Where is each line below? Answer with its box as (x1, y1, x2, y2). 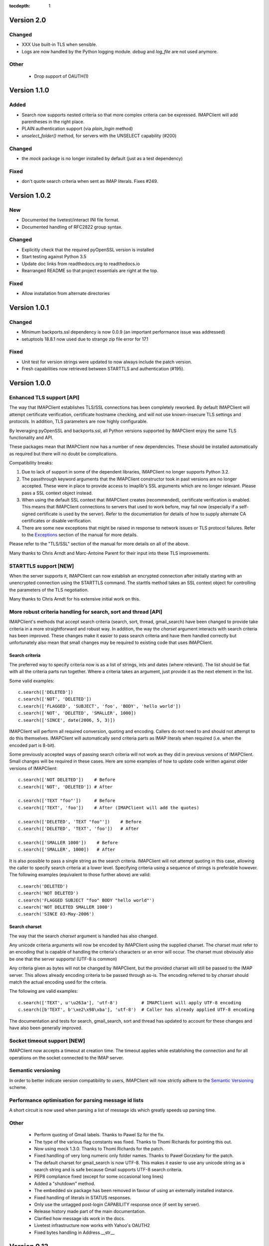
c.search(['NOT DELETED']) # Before (18, 777, 116, 782)
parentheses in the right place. (21, 119, 85, 125)
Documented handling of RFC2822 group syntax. (21, 224, 123, 230)
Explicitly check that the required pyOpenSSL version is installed (21, 247, 154, 253)
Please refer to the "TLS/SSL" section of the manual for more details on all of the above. (9, 541, 189, 547)
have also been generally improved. (9, 1025, 83, 1031)
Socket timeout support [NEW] (9, 1037, 85, 1044)
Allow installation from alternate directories (21, 291, 110, 297)
